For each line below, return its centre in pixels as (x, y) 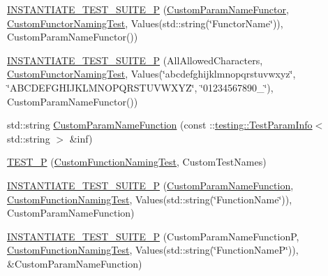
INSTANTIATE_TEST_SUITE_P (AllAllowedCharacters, (135, 60)
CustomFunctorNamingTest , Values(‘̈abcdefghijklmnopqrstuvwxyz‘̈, (151, 74)
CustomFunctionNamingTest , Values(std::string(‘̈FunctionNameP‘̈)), (153, 250)
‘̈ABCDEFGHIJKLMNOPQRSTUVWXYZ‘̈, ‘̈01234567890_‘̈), (140, 87)
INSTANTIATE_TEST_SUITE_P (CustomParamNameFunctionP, (153, 236)
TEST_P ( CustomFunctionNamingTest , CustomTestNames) (137, 162)
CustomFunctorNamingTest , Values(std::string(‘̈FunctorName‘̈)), (145, 23)
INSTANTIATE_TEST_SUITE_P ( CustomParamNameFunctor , (148, 9)
